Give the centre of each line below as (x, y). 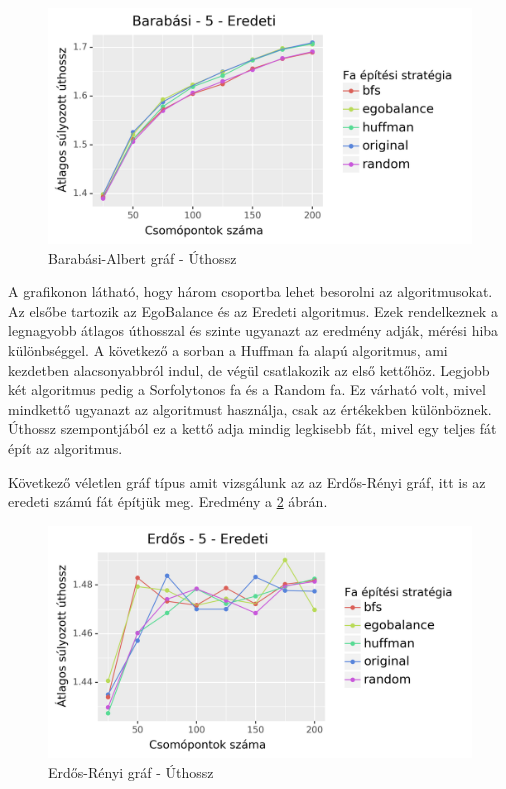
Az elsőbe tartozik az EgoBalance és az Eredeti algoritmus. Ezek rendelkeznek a (253, 310)
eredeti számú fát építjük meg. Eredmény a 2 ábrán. (168, 501)
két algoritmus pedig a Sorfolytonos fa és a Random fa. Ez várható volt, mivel (247, 389)
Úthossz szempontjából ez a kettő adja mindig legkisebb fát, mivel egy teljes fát (252, 428)
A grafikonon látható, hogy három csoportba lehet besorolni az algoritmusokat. (250, 291)
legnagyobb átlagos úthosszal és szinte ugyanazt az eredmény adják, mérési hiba (253, 330)
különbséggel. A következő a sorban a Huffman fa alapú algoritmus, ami (228, 349)
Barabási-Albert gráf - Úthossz (142, 257)
